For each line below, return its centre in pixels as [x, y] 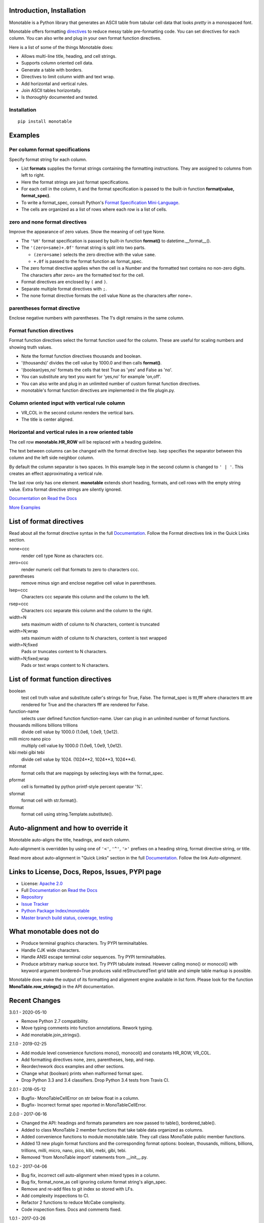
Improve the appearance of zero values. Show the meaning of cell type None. [87, 232]
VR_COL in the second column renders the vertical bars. [78, 413]
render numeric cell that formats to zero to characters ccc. [80, 569]
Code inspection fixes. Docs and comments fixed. [71, 1209]
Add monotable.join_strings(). [51, 1035]
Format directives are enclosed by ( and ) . [64, 282]
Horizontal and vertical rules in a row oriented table [71, 432]
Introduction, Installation [47, 11]
